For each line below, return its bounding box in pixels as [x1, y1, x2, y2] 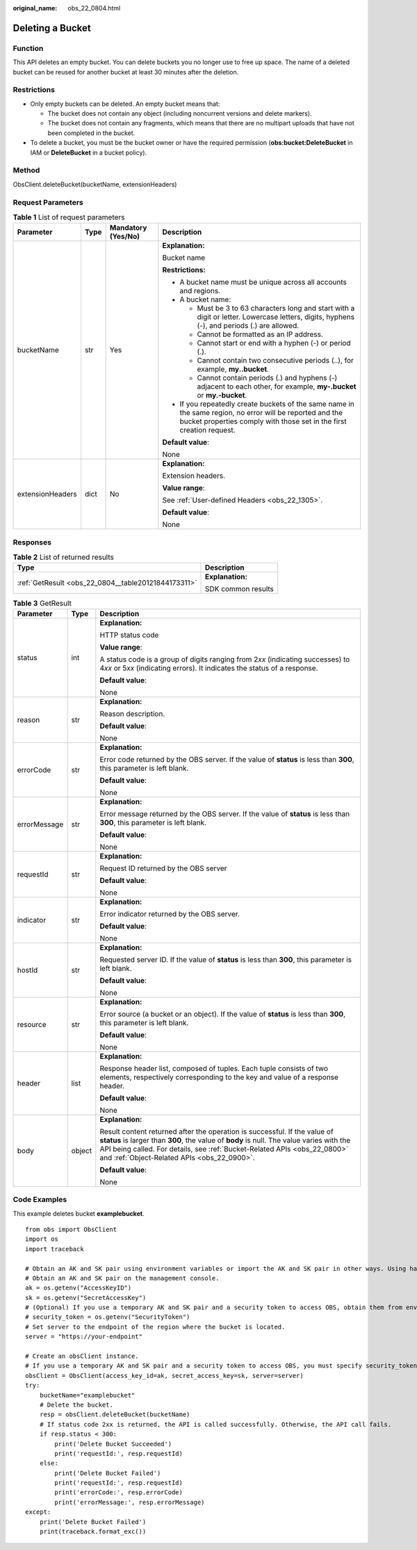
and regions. [179, 286, 221, 296]
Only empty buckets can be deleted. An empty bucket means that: [30, 100, 220, 108]
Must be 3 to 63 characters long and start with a [197, 304, 355, 313]
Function [13, 43, 44, 53]
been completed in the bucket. [47, 129, 136, 137]
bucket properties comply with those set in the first [179, 416, 347, 426]
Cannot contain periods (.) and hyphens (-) [197, 373, 338, 383]
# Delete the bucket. [39, 1400, 114, 1409]
